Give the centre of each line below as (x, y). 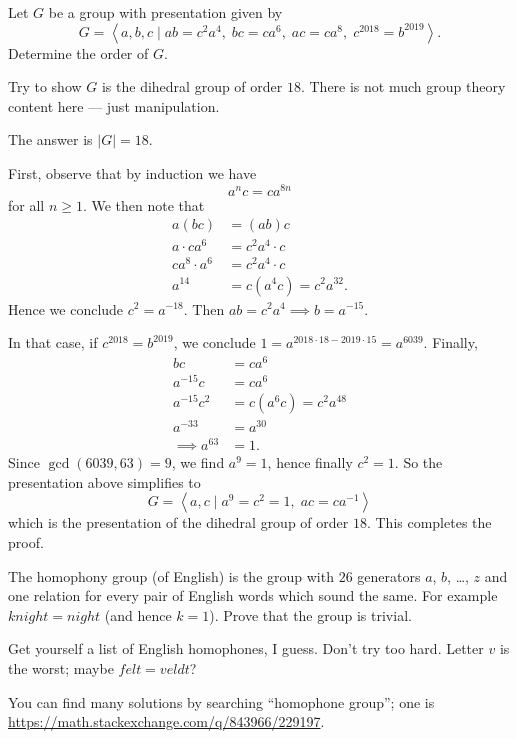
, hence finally (310, 462)
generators (389, 575)
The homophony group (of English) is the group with (171, 575)
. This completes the (429, 522)
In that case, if (53, 342)
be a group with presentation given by (165, 12)
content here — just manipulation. (114, 105)
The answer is (50, 139)
